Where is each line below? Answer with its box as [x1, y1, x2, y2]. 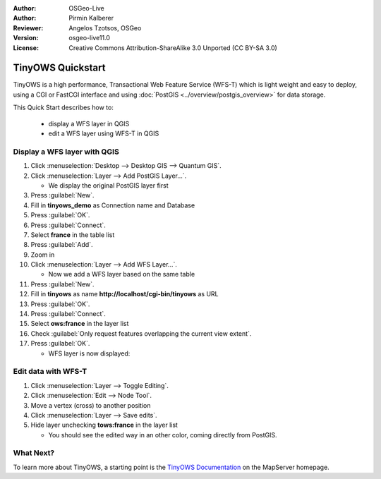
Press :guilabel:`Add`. [30, 241, 93, 249]
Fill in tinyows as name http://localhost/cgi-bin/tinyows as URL [30, 290, 219, 298]
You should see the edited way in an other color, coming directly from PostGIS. [48, 430, 277, 439]
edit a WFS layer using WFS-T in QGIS [48, 129, 159, 138]
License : [13, 43, 39, 52]
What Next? [13, 448, 55, 458]
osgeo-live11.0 [68, 34, 111, 42]
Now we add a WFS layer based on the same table [48, 270, 195, 279]
